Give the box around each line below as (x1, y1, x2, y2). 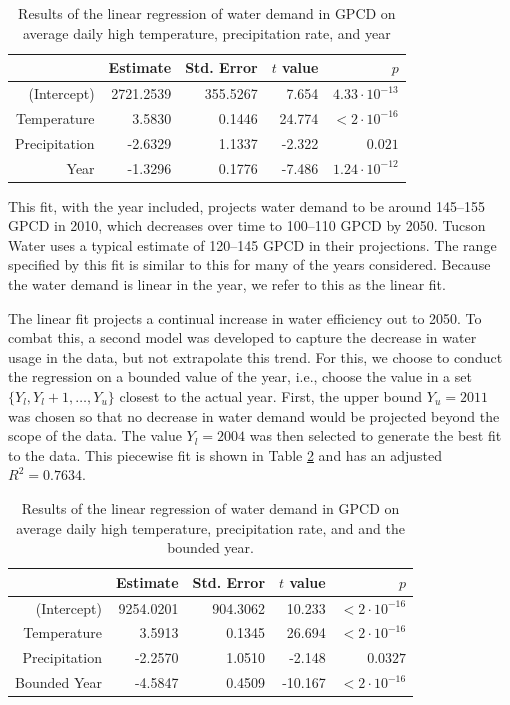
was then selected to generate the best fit (249, 425, 502, 446)
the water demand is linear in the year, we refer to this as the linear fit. (8, 274, 446, 295)
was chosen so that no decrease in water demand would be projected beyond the (8, 405, 500, 426)
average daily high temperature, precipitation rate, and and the (16, 517, 405, 538)
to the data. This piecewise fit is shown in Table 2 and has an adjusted (8, 444, 443, 465)
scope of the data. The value (8, 425, 182, 446)
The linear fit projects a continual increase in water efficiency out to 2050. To (8, 307, 482, 328)
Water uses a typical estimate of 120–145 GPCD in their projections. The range (8, 234, 497, 255)
